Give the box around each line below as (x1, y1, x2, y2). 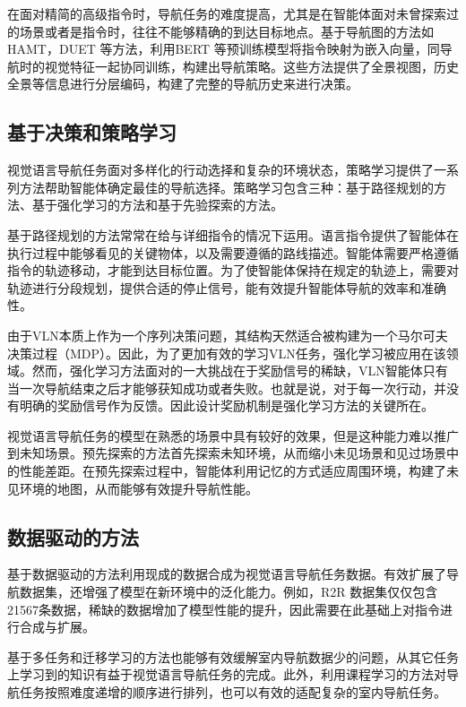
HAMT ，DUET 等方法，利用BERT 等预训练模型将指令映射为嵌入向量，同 (7, 39, 440, 58)
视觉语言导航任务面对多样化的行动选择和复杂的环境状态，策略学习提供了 (7, 160, 434, 179)
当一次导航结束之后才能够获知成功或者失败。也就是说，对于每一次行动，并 (7, 378, 446, 397)
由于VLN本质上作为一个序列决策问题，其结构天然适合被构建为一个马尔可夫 (7, 325, 448, 344)
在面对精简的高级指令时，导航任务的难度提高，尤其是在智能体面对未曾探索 (7, 4, 446, 22)
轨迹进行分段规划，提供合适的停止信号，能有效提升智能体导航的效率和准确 (7, 278, 446, 297)
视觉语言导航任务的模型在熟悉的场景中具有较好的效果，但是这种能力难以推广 (7, 426, 459, 444)
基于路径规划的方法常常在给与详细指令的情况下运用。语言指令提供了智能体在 (7, 225, 459, 244)
